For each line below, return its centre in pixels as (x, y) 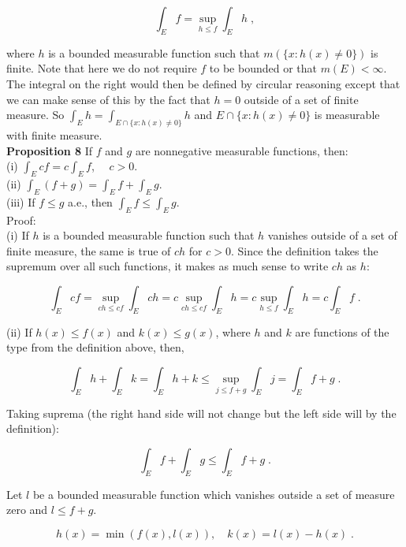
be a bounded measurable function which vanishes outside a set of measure (214, 494)
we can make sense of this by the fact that (108, 99)
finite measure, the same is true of (89, 250)
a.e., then (90, 201)
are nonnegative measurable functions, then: (242, 150)
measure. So (35, 115)
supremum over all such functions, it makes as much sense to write (168, 266)
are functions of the (342, 331)
